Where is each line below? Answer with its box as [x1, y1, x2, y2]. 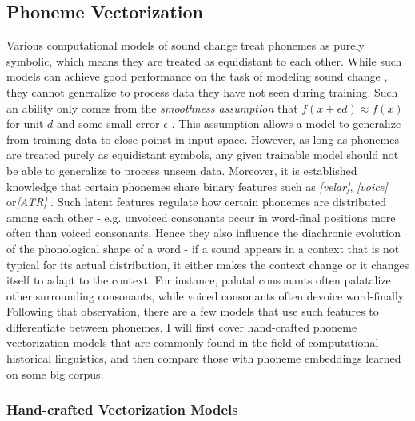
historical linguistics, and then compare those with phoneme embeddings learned [6, 350, 401, 367]
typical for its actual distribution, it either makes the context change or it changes [6, 256, 409, 272]
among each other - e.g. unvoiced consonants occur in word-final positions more [6, 209, 396, 225]
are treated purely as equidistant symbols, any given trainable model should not [6, 146, 399, 163]
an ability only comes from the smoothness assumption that [6, 99, 298, 116]
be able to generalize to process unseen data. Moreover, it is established [6, 161, 357, 178]
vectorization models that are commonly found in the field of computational [6, 334, 379, 351]
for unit [6, 115, 44, 132]
